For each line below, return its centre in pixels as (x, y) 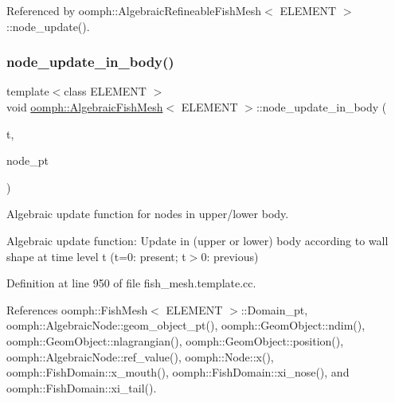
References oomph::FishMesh (77, 309)
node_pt (27, 160)
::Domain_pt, (274, 309)
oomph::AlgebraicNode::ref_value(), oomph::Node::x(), (140, 356)
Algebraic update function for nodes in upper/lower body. (148, 214)
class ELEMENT (105, 91)
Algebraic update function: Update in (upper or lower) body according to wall (197, 240)
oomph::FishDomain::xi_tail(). (82, 387)
